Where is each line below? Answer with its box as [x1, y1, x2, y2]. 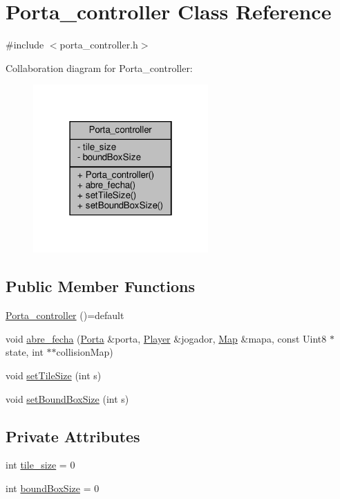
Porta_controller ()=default [6, 308, 124, 323]
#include [6, 37, 44, 52]
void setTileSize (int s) [6, 368, 102, 382]
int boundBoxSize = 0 [6, 480, 100, 495]
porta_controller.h [59, 37, 138, 52]
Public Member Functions [6, 275, 195, 297]
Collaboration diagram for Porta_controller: [6, 60, 193, 75]
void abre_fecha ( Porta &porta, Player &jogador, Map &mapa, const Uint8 [6, 331, 327, 345]
